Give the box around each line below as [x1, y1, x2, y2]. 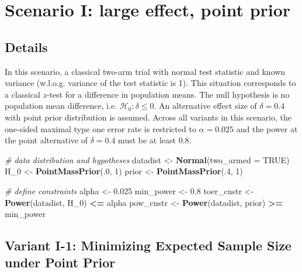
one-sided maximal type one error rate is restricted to [5, 122, 196, 135]
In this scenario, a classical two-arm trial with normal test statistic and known [5, 65, 286, 77]
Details [5, 37, 48, 56]
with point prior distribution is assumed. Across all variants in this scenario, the [5, 111, 291, 123]
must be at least [118, 134, 176, 146]
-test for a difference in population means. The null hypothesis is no [46, 88, 290, 100]
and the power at [236, 122, 298, 135]
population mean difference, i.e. [5, 99, 117, 112]
